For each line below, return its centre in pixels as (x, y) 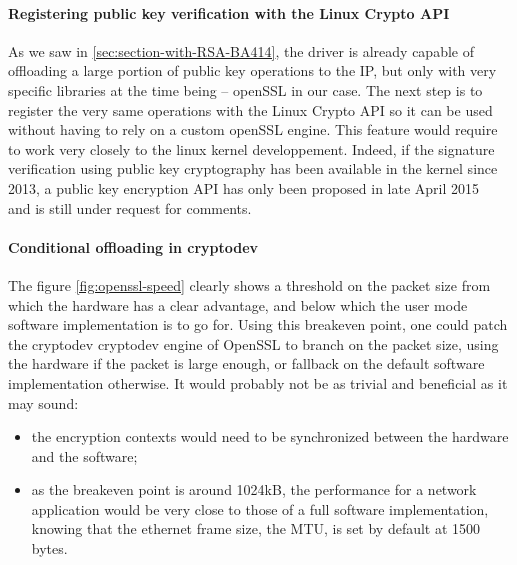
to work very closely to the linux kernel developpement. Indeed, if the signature (251, 148)
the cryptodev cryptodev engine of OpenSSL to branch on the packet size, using (253, 343)
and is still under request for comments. (130, 207)
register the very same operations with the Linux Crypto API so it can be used (250, 109)
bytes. (49, 548)
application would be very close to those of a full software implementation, (260, 508)
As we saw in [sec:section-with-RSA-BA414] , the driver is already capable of (241, 50)
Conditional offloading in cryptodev (133, 246)
